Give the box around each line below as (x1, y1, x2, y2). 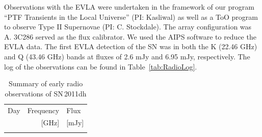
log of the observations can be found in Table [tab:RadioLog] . (4, 61, 197, 72)
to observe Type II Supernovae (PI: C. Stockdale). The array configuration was (4, 21, 252, 32)
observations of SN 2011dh (5, 88, 87, 98)
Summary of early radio (9, 78, 83, 89)
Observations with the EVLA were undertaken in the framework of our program (4, 2, 254, 12)
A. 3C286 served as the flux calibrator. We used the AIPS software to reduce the (4, 31, 256, 42)
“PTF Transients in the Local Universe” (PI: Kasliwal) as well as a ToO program (4, 11, 258, 22)
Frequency (27, 105, 60, 115)
